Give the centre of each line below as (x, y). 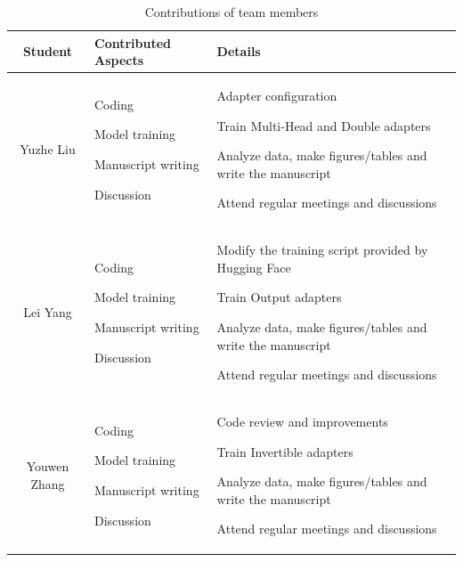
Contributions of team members (231, 12)
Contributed (133, 42)
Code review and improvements (302, 422)
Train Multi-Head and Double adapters (324, 125)
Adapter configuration (277, 96)
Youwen (48, 466)
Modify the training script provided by (322, 250)
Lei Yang (48, 312)
